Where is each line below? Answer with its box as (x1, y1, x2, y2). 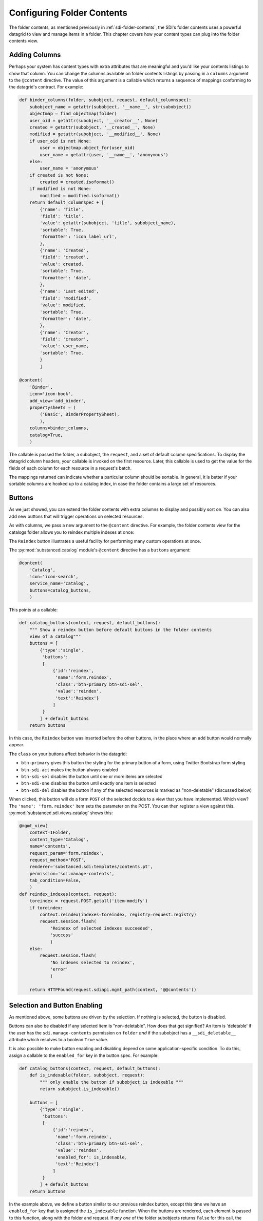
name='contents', (29, 843, 71, 849)
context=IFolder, (29, 830, 71, 835)
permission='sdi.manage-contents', (29, 871, 114, 876)
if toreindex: (29, 905, 63, 910)
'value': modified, (39, 302, 86, 308)
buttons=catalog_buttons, (29, 588, 92, 593)
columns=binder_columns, (29, 425, 89, 431)
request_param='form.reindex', (29, 850, 104, 856)
